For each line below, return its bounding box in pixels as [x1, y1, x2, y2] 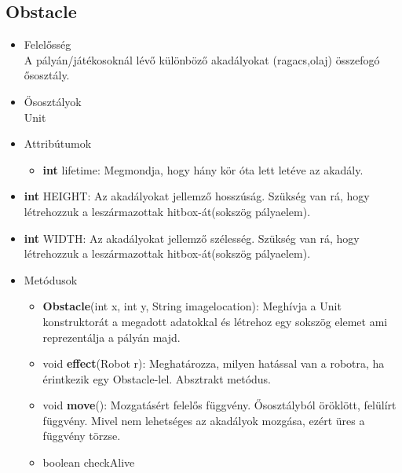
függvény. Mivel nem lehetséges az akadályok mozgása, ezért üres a [42, 412, 365, 428]
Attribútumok [24, 135, 92, 152]
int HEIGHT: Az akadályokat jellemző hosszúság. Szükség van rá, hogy [24, 188, 370, 204]
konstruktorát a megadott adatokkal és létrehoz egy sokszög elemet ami [42, 313, 388, 329]
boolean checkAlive [42, 454, 135, 471]
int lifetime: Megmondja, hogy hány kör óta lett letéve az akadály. [42, 161, 364, 178]
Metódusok [24, 271, 78, 288]
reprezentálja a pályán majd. [42, 328, 181, 345]
